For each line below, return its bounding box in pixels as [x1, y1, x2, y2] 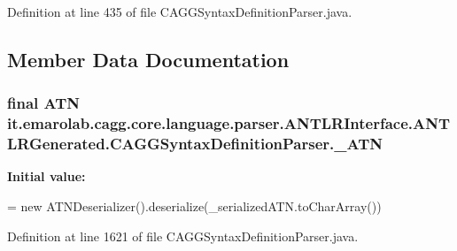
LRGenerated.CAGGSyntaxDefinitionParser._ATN [7, 133, 383, 155]
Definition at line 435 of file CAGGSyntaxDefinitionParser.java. [7, 3, 352, 20]
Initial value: [7, 167, 86, 186]
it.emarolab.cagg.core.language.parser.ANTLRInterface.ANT [7, 112, 451, 134]
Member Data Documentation [7, 45, 290, 72]
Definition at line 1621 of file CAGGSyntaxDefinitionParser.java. [7, 226, 359, 245]
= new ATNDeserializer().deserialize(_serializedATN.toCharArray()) [7, 197, 382, 216]
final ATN [7, 92, 80, 114]
